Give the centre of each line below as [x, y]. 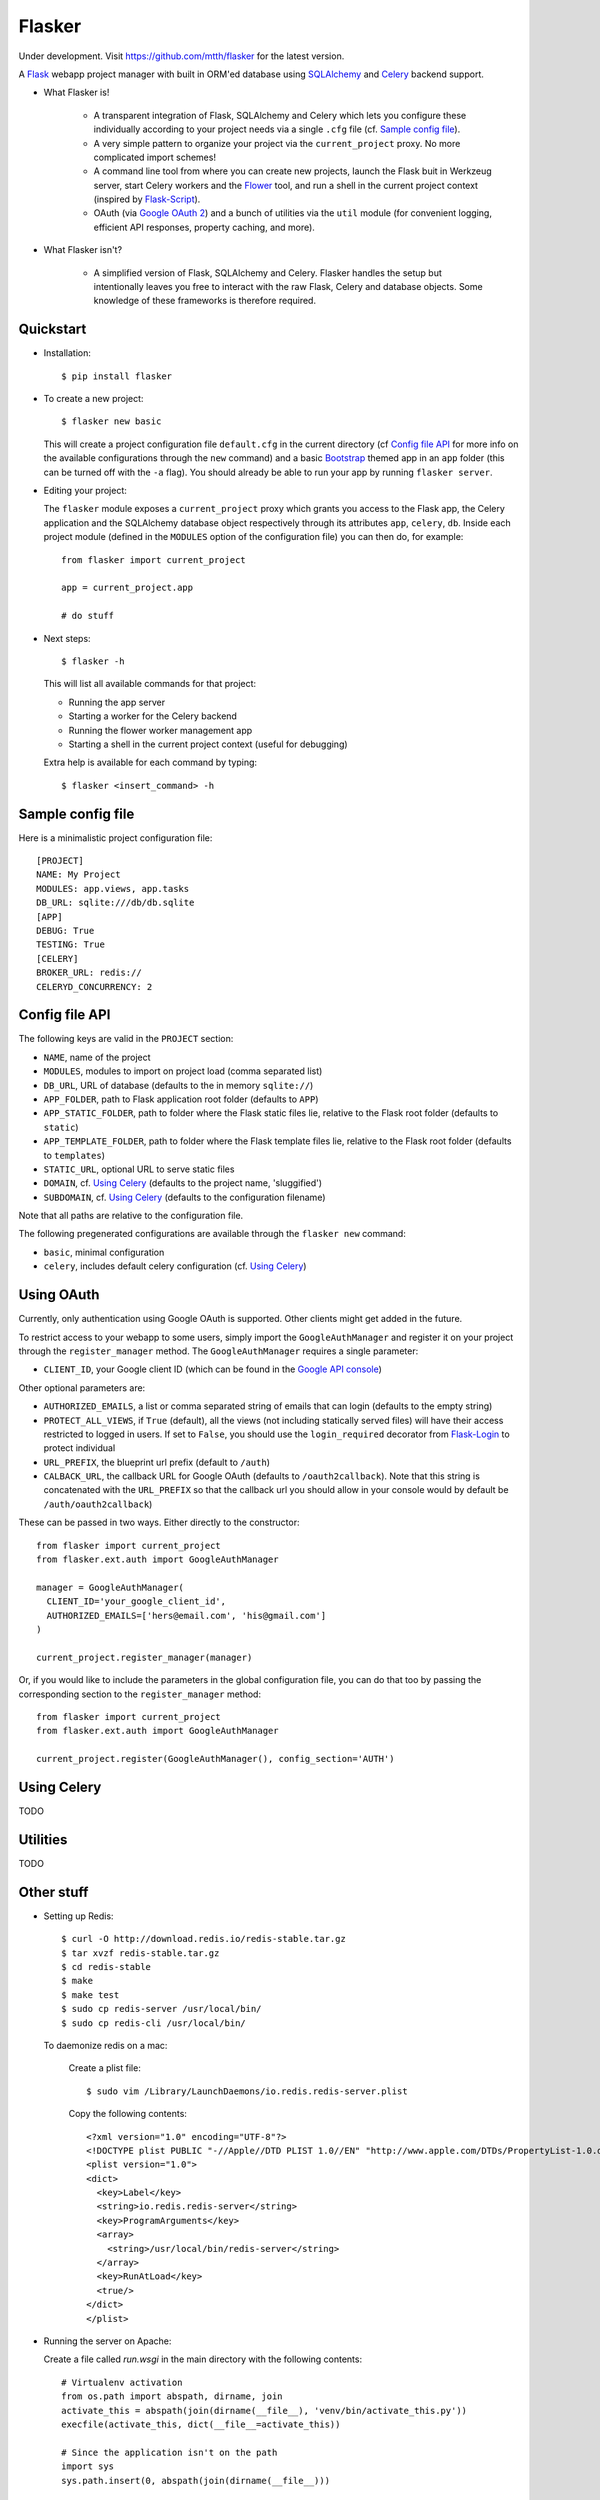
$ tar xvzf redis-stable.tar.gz [140, 1953]
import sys [88, 2466]
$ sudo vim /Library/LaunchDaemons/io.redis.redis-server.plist [247, 2091]
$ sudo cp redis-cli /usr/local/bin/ [154, 2023]
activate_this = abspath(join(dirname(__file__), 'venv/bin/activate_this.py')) [264, 2410]
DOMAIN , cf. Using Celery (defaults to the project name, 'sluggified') [183, 1183]
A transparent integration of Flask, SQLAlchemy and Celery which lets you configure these [280, 115]
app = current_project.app [127, 588]
